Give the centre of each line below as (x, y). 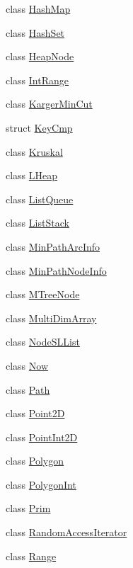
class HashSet (35, 32)
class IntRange (37, 80)
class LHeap (32, 175)
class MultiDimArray (51, 318)
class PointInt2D (42, 437)
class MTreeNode (43, 294)
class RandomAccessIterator (66, 532)
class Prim (28, 508)
